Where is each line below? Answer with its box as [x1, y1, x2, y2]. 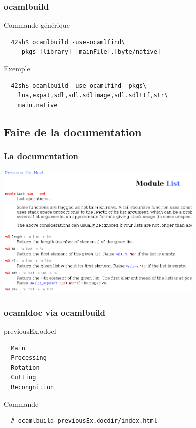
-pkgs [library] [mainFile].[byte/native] [18, 48, 161, 56]
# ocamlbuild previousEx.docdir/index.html [11, 417, 157, 425]
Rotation [11, 364, 40, 371]
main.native [18, 101, 58, 109]
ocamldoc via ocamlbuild [4, 306, 106, 318]
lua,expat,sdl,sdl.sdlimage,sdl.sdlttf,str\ [18, 92, 168, 99]
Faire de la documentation [4, 124, 142, 139]
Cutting [11, 374, 36, 381]
